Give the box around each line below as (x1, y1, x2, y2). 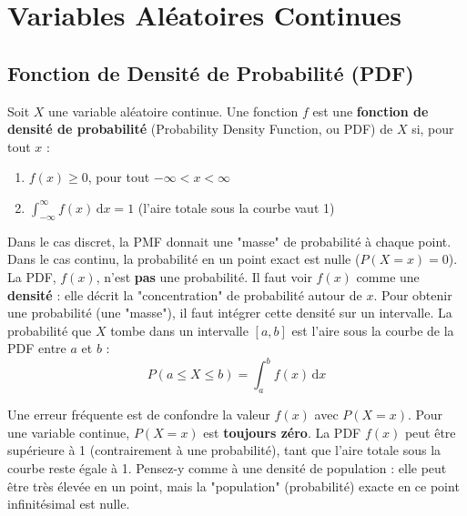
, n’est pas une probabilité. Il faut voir (96, 267, 312, 286)
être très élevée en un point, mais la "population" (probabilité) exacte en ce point (7, 476, 460, 495)
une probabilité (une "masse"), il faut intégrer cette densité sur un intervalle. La (7, 303, 452, 322)
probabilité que (7, 320, 92, 339)
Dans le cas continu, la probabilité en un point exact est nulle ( (7, 249, 360, 268)
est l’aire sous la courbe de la (291, 320, 454, 339)
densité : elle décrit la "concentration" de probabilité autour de (7, 285, 362, 304)
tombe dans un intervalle (110, 320, 249, 339)
